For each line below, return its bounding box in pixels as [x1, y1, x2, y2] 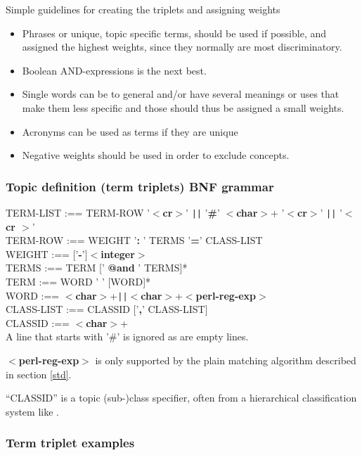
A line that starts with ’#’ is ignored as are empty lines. [6, 329, 249, 344]
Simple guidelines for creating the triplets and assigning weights [6, 2, 280, 16]
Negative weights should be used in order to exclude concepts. [22, 148, 290, 162]
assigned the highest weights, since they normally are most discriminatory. [22, 39, 342, 54]
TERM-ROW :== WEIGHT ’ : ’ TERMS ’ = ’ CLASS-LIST [6, 233, 263, 248]
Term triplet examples [6, 434, 135, 451]
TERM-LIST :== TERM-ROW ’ [6, 205, 150, 219]
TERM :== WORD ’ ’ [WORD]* [6, 274, 151, 288]
